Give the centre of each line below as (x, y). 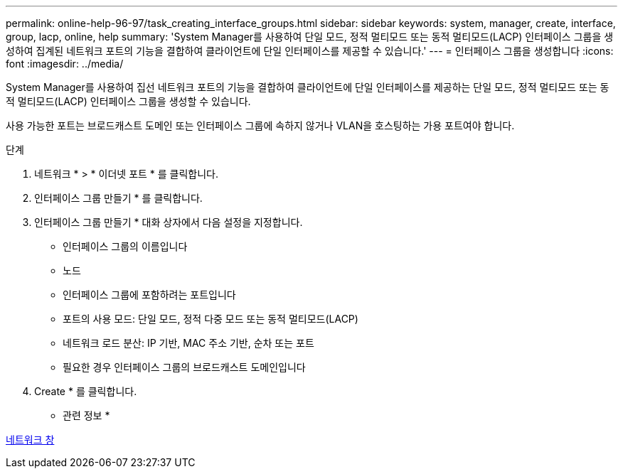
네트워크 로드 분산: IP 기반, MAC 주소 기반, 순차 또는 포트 (188, 343)
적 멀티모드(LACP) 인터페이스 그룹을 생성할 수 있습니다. (128, 101)
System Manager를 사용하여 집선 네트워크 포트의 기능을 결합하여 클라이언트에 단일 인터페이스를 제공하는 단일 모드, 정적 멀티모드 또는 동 (308, 87)
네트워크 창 (30, 440)
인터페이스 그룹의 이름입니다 (125, 246)
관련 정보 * (86, 415)
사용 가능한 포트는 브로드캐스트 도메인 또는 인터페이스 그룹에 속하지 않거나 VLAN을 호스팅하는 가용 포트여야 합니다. (260, 125)
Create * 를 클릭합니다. (86, 391)
